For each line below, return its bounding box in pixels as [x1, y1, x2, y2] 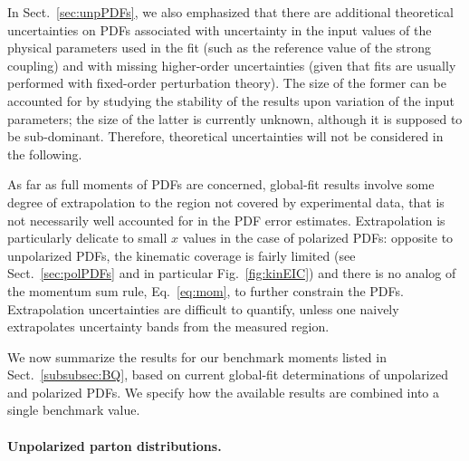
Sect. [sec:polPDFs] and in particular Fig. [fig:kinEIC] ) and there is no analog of [7, 264, 456, 283]
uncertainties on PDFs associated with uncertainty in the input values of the [7, 20, 432, 39]
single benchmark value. [7, 400, 140, 419]
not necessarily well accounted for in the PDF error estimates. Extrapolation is [7, 210, 445, 229]
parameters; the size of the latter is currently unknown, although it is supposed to [7, 109, 463, 128]
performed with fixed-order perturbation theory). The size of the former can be [7, 73, 447, 92]
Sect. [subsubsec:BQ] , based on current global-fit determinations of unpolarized [7, 365, 448, 384]
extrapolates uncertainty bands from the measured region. [7, 317, 330, 336]
